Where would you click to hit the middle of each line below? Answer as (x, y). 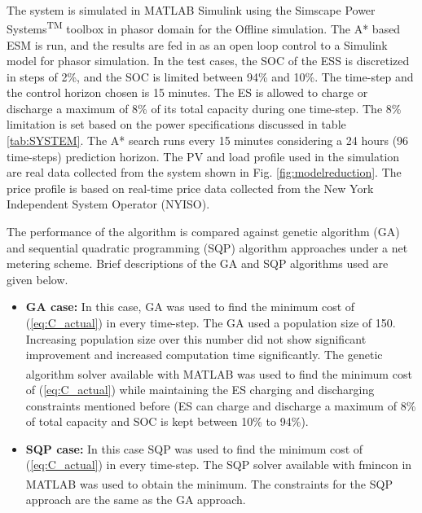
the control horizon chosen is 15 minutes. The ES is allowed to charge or (187, 92)
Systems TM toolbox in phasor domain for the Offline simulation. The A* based (204, 27)
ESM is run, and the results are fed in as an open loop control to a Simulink (197, 44)
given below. (37, 279)
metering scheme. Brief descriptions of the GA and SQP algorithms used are (198, 263)
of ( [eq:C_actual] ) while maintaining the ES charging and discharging (200, 390)
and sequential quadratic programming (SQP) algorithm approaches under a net (207, 247)
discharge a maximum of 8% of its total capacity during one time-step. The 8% (204, 108)
